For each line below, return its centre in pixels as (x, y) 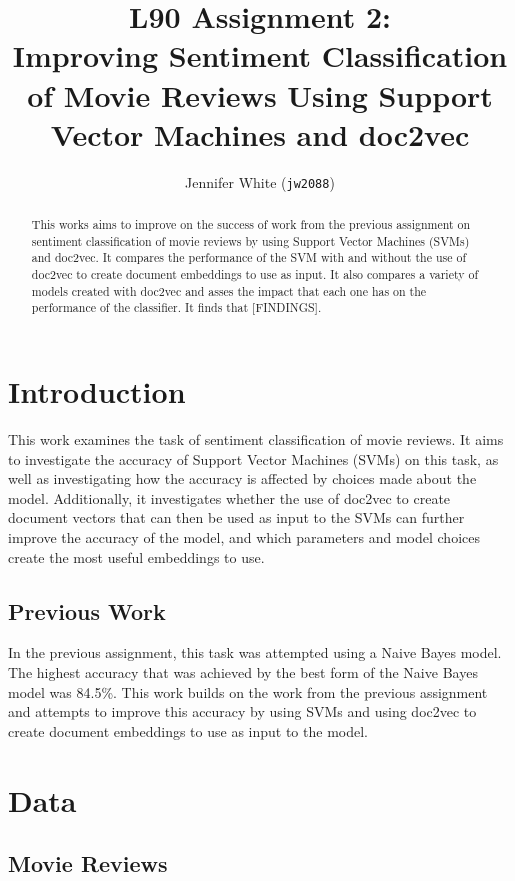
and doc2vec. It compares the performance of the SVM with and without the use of (249, 257)
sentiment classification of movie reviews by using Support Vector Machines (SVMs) (250, 240)
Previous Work (87, 610)
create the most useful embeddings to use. (136, 556)
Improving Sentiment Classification (260, 55)
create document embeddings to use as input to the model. (188, 730)
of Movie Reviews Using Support (260, 94)
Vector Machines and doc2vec (260, 133)
